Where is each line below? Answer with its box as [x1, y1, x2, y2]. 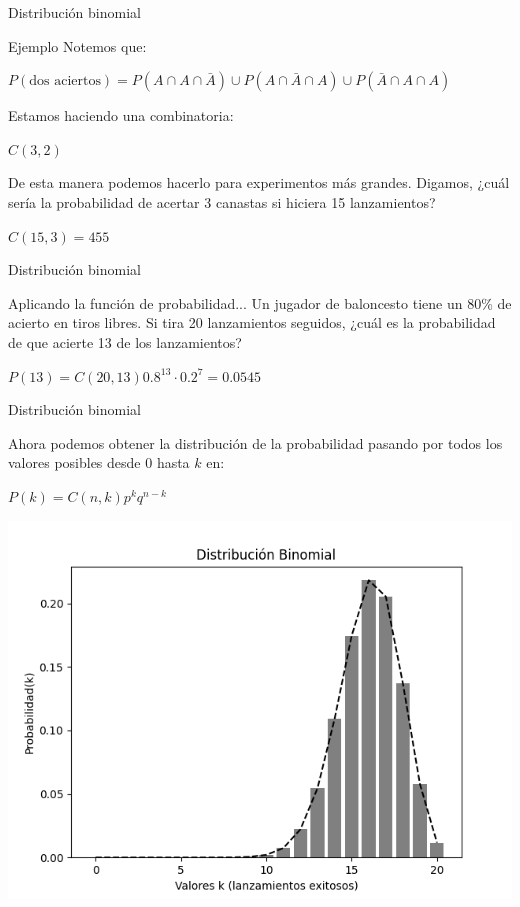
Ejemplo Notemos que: [8, 35, 147, 56]
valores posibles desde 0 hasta [8, 452, 190, 473]
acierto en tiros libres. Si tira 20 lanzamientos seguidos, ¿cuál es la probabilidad [8, 312, 496, 333]
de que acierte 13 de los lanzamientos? [8, 331, 242, 352]
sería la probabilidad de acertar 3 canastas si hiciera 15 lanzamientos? [8, 191, 436, 212]
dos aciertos [29, 74, 101, 89]
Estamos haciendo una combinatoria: [8, 105, 234, 126]
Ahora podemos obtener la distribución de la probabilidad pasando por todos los [8, 432, 503, 453]
